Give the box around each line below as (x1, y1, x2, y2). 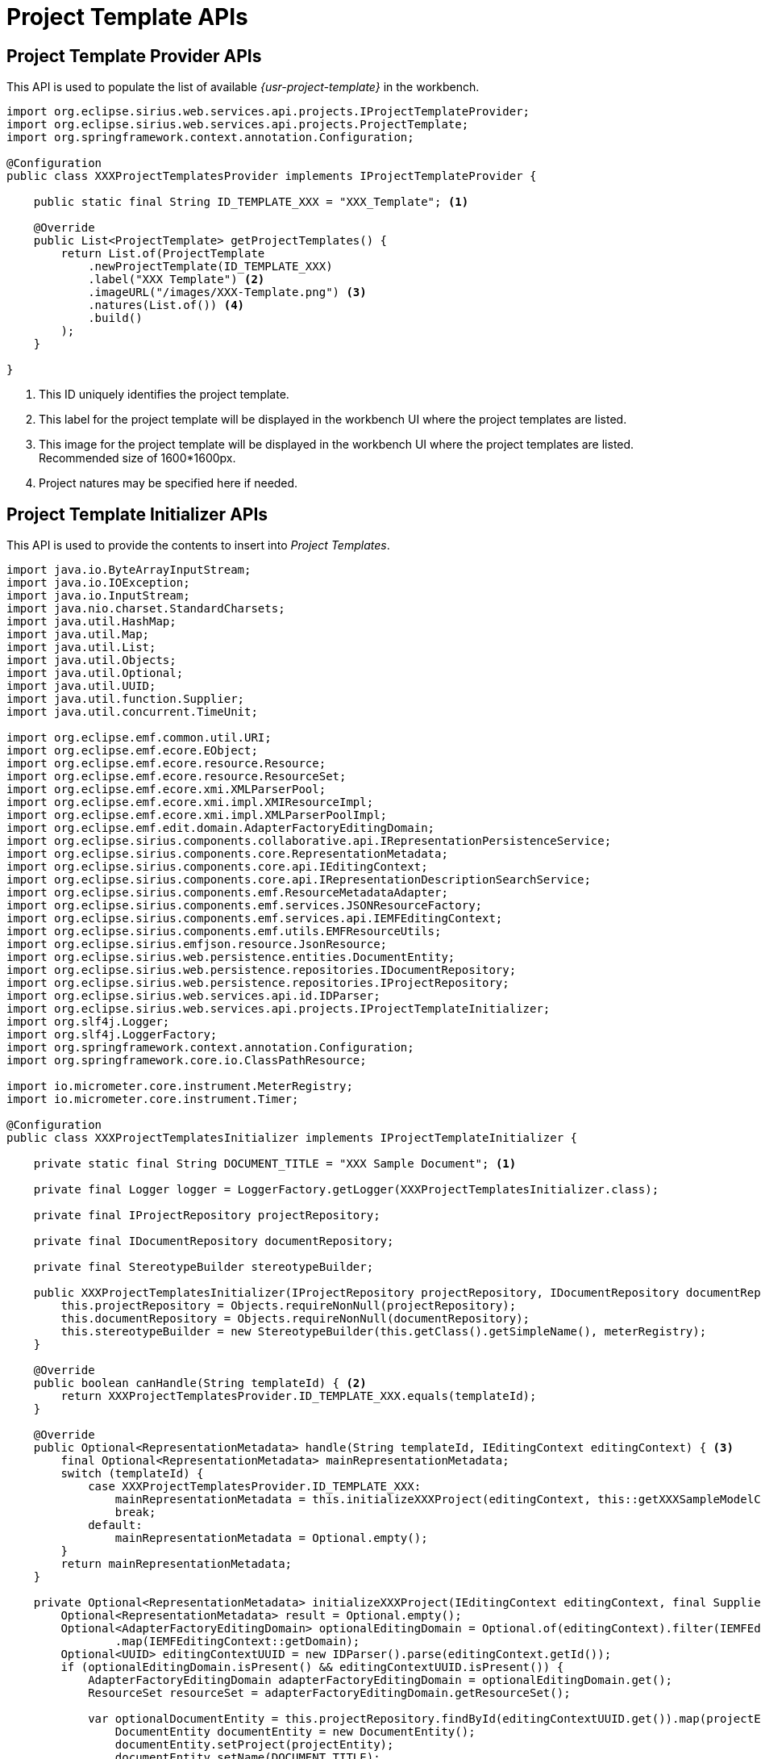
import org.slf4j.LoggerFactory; (6, 1028, 218, 1042)
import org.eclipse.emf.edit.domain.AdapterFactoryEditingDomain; (6, 821, 435, 835)
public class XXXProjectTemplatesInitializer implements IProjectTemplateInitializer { (6, 1131, 578, 1145)
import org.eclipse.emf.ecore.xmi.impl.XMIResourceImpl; (6, 796, 374, 809)
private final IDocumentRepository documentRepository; (33, 1235, 394, 1248)
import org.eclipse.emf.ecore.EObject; (6, 744, 258, 758)
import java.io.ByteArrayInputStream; (6, 563, 252, 577)
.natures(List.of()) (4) (88, 299, 245, 312)
